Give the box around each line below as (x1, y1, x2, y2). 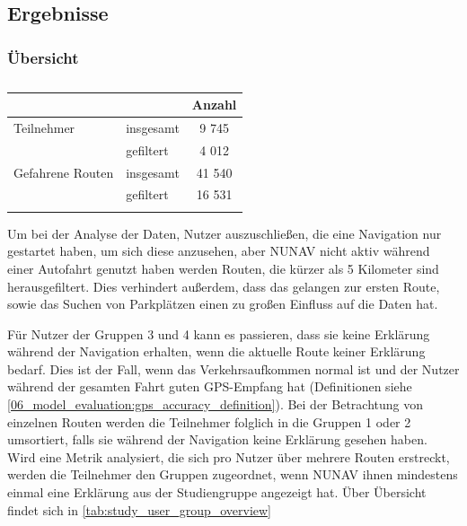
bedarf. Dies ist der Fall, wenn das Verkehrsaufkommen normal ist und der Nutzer (7, 359, 460, 378)
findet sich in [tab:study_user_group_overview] (7, 500, 272, 519)
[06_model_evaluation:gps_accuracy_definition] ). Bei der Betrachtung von (7, 395, 424, 414)
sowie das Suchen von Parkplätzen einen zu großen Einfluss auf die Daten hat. (7, 294, 438, 313)
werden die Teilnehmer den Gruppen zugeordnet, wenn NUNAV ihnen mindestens (7, 465, 458, 484)
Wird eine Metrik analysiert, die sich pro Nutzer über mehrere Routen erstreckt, (7, 447, 450, 466)
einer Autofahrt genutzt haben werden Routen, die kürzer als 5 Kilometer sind (7, 259, 439, 277)
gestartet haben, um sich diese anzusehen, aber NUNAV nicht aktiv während (7, 241, 430, 260)
